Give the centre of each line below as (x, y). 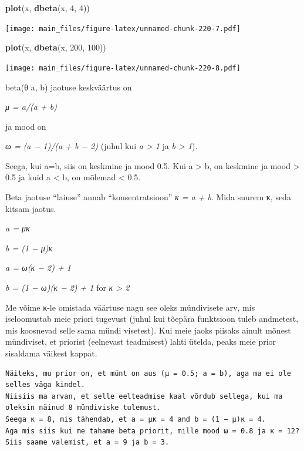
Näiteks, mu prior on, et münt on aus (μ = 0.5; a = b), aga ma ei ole (148, 373)
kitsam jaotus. (31, 208)
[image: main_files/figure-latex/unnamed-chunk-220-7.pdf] (123, 28)
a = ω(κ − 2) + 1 (38, 267)
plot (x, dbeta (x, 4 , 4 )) (48, 8)
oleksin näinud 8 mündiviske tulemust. (83, 408)
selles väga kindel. (45, 385)
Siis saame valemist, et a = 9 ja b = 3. (87, 442)
